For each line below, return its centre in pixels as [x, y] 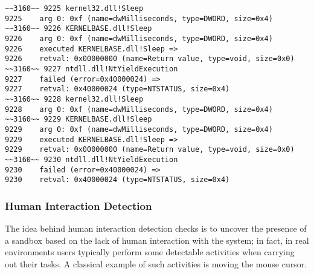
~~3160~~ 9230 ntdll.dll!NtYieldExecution [91, 159]
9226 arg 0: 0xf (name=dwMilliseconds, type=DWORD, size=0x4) [139, 38]
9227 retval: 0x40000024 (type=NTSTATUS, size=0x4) [117, 89]
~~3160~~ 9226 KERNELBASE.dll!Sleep [78, 29]
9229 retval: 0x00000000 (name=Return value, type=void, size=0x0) [150, 150]
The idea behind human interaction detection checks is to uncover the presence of [156, 228]
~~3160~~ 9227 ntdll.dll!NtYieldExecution [91, 69]
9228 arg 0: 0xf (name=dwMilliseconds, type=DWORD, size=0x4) [139, 109]
